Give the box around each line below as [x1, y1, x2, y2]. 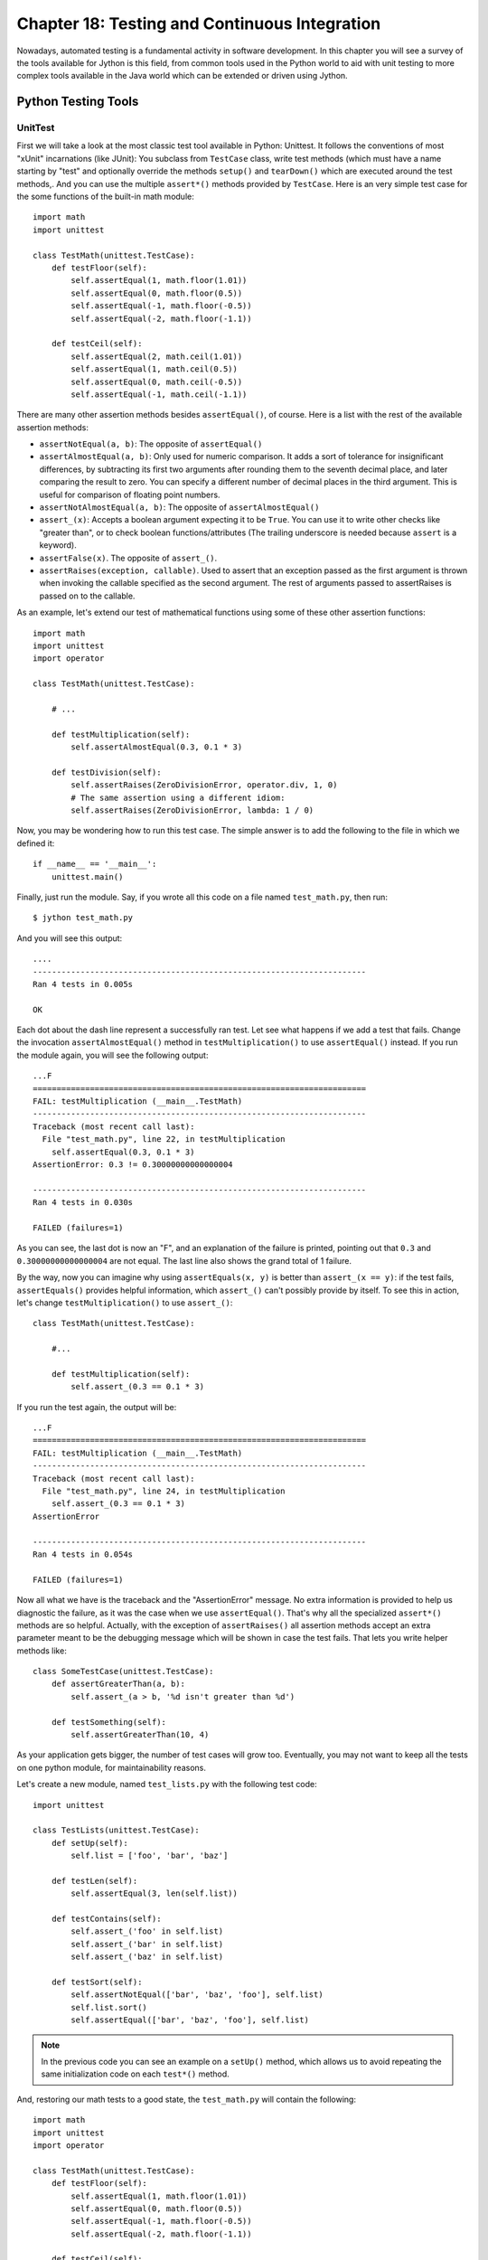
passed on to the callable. [39, 590, 136, 601]
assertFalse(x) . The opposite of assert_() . [39, 552, 218, 563]
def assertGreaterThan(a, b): [51, 1679, 185, 1690]
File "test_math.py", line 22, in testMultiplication [42, 1135, 286, 1144]
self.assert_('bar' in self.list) [70, 1939, 224, 1949]
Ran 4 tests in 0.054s [33, 1549, 134, 1559]
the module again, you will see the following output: [16, 1050, 209, 1060]
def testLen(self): [51, 1876, 138, 1886]
